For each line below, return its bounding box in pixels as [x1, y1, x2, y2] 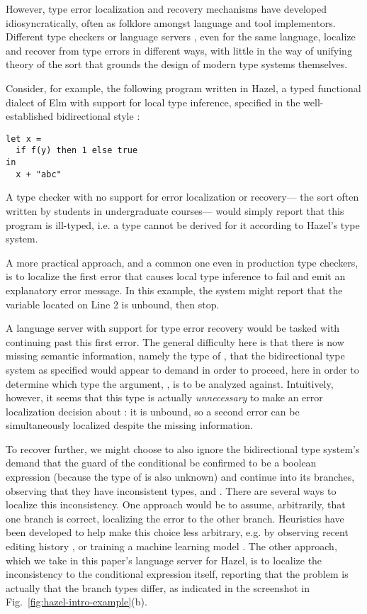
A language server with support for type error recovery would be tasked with [6, 320, 340, 335]
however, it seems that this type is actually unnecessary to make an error [6, 390, 323, 405]
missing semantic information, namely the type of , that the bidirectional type [6, 348, 345, 363]
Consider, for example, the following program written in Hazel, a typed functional [6, 80, 361, 95]
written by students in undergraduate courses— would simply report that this [6, 203, 344, 218]
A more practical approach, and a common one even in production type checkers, [6, 255, 358, 269]
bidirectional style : [56, 108, 140, 123]
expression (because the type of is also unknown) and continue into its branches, [6, 469, 355, 484]
